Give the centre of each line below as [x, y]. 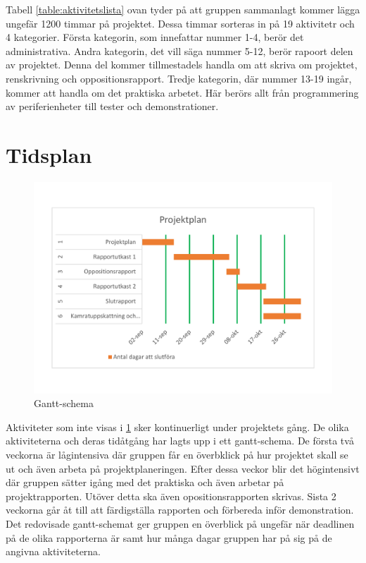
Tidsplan [49, 154]
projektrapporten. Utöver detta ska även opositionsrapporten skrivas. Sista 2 [171, 496]
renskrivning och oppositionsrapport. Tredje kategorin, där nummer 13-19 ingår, [179, 78]
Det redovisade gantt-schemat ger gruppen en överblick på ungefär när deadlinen [180, 523]
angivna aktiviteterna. [53, 551]
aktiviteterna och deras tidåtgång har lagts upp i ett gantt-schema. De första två [180, 441]
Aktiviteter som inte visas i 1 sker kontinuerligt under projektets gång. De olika [177, 426]
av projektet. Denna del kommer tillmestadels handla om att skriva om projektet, [182, 65]
